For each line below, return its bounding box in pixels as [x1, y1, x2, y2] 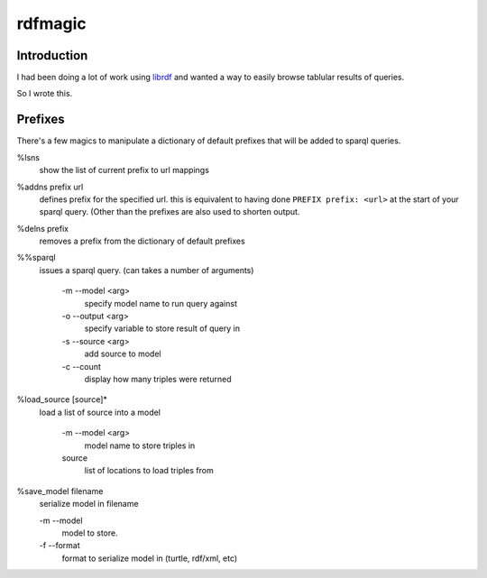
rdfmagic [16, 14, 87, 33]
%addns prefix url [16, 181, 84, 192]
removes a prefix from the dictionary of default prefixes [39, 235, 245, 247]
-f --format [39, 540, 80, 551]
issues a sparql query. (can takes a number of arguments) [39, 264, 254, 275]
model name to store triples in [84, 440, 196, 451]
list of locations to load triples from [84, 465, 214, 476]
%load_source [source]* [16, 394, 108, 405]
